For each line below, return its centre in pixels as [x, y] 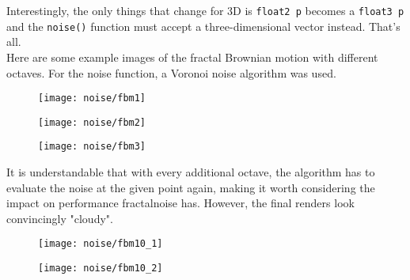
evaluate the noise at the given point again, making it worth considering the [191, 187]
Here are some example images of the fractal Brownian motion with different [192, 57]
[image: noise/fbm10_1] [101, 244]
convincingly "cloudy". [60, 218]
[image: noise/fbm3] [92, 147]
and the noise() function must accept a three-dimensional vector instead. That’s [203, 26]
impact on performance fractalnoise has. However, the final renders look [180, 203]
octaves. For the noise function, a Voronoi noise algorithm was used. [171, 72]
